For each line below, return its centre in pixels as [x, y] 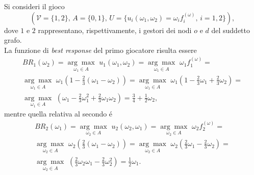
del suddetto [231, 30]
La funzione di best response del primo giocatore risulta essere [100, 50]
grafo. [13, 40]
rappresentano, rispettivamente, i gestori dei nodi [115, 30]
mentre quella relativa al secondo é [58, 114]
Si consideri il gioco [34, 6]
